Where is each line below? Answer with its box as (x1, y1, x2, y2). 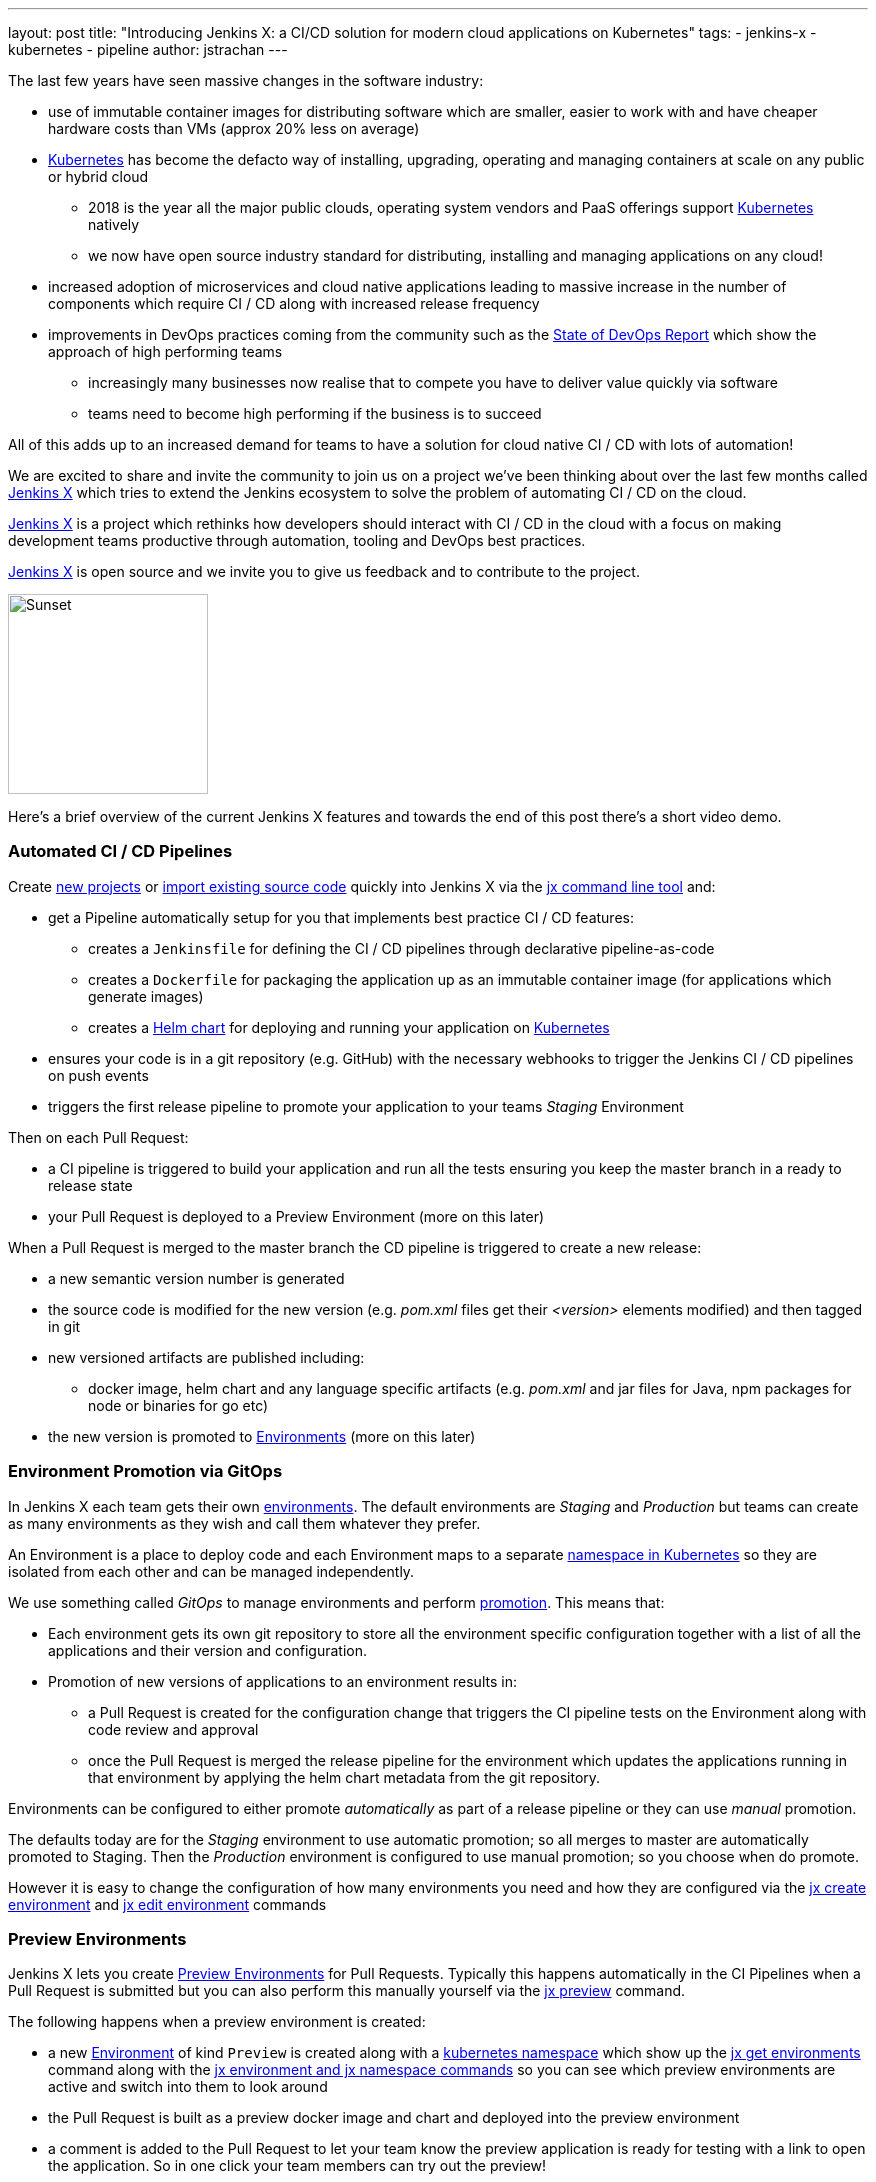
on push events (48, 1066, 149, 1084)
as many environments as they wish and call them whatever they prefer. (8, 1514, 481, 1532)
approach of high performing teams (48, 343, 283, 360)
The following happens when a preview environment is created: (8, 2013, 426, 2031)
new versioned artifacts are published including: (48, 1348, 365, 1366)
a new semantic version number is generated (48, 1269, 345, 1287)
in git (48, 1317, 81, 1335)
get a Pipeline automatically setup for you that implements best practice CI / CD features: (48, 908, 634, 926)
